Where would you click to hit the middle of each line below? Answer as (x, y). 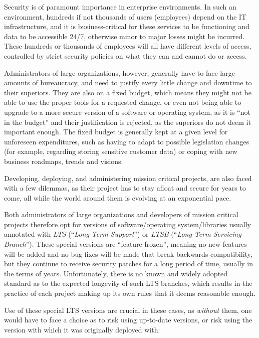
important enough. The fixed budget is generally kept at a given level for (116, 132)
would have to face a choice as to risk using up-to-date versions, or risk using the (128, 320)
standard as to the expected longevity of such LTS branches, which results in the (128, 283)
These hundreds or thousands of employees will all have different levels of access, (128, 46)
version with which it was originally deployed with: (82, 329)
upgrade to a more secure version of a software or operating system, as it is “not (127, 112)
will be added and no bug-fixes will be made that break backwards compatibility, (128, 253)
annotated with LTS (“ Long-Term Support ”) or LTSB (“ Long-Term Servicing (123, 234)
